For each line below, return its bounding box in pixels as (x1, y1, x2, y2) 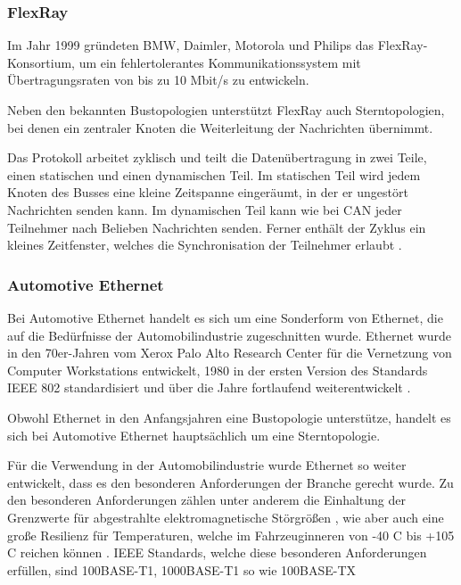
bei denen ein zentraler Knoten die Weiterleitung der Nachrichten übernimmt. (7, 118, 433, 136)
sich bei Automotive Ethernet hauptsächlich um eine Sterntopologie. (7, 425, 381, 444)
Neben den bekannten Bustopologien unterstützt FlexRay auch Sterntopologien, (7, 101, 445, 119)
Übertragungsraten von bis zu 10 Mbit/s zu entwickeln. (7, 70, 309, 89)
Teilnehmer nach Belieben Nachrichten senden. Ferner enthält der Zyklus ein (7, 218, 426, 236)
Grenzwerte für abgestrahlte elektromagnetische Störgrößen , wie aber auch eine (7, 507, 444, 526)
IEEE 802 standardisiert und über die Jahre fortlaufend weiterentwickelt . (7, 378, 411, 397)
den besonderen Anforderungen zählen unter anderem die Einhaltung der (7, 490, 407, 509)
